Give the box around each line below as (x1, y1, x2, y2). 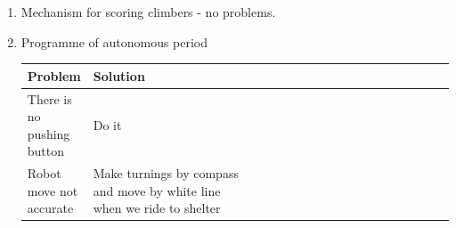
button (27, 142, 65, 160)
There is (27, 89, 72, 108)
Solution (93, 66, 145, 85)
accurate (27, 199, 74, 217)
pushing (27, 124, 70, 142)
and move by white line (93, 181, 221, 199)
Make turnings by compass (93, 164, 239, 183)
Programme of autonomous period (20, 32, 208, 51)
